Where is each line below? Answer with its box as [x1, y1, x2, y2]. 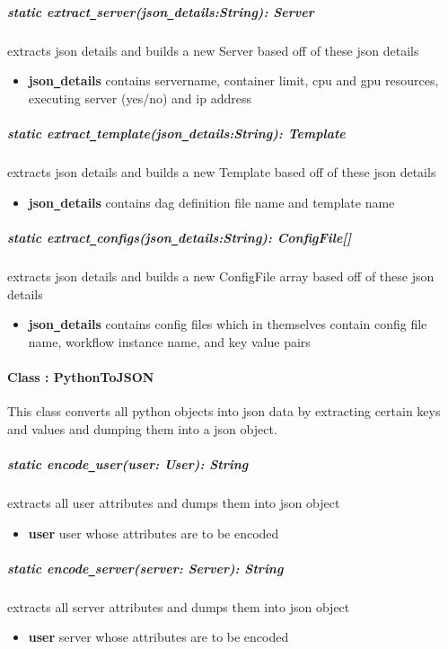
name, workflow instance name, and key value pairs [28, 332, 311, 351]
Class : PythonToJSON [7, 368, 154, 386]
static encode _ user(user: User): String [7, 454, 249, 473]
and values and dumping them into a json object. [7, 419, 277, 438]
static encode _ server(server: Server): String [7, 558, 284, 577]
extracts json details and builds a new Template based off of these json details [7, 163, 436, 182]
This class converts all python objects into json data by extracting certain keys [7, 402, 441, 421]
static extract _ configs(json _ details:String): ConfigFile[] [7, 227, 352, 246]
